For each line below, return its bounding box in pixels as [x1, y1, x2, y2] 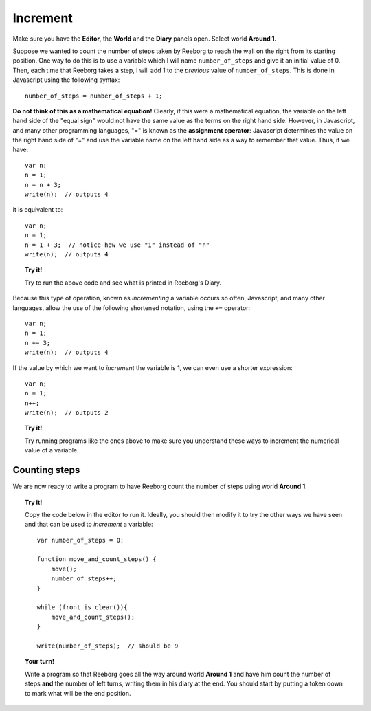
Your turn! [25, 657, 55, 666]
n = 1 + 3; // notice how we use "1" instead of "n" [25, 241, 210, 249]
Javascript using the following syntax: [12, 76, 120, 84]
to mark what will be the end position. [25, 689, 131, 697]
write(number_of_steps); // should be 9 [36, 642, 179, 650]
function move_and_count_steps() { [36, 556, 157, 563]
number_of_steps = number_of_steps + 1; [25, 91, 163, 100]
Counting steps [12, 464, 80, 476]
